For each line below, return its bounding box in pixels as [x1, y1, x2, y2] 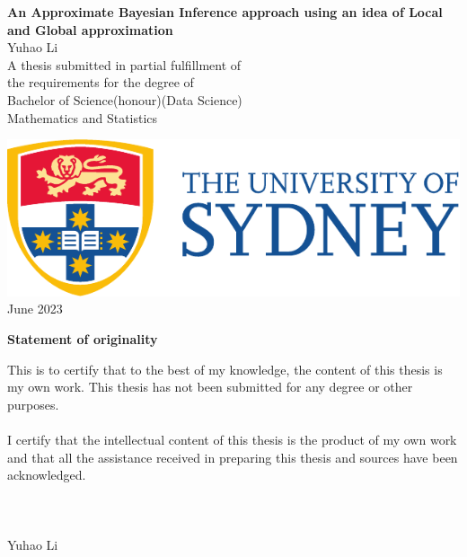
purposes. [7, 394, 59, 413]
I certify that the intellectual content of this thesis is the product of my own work [7, 429, 457, 448]
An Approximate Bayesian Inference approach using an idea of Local [7, 3, 443, 21]
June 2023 [7, 299, 63, 318]
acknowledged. [7, 465, 86, 484]
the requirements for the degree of [7, 73, 194, 92]
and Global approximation [7, 20, 173, 39]
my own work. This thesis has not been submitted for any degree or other [7, 377, 413, 396]
